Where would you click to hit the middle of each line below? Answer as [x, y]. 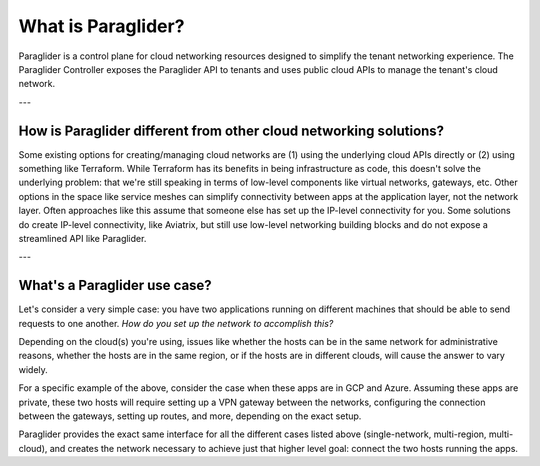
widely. [33, 369]
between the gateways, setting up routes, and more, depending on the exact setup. [190, 416]
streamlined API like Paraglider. [82, 238]
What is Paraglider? [101, 26]
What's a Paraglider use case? [115, 285]
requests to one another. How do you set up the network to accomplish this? [176, 323]
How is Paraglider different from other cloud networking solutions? [231, 130]
